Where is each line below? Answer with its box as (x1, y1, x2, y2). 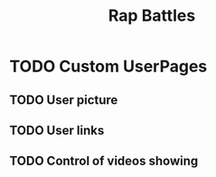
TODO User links (9, 123, 105, 138)
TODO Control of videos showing (9, 154, 199, 169)
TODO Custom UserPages (9, 56, 208, 77)
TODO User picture (9, 92, 118, 107)
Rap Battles (108, 5, 196, 26)
